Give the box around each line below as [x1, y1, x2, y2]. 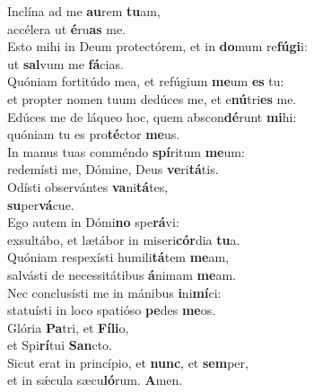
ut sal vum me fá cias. [7, 54, 124, 73]
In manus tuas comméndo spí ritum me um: [7, 142, 245, 161]
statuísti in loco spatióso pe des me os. [7, 301, 216, 319]
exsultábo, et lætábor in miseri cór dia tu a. [7, 230, 240, 248]
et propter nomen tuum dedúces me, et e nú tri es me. [7, 89, 297, 108]
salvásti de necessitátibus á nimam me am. [7, 265, 236, 283]
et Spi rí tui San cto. [7, 335, 112, 354]
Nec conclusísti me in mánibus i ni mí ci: [7, 283, 222, 301]
